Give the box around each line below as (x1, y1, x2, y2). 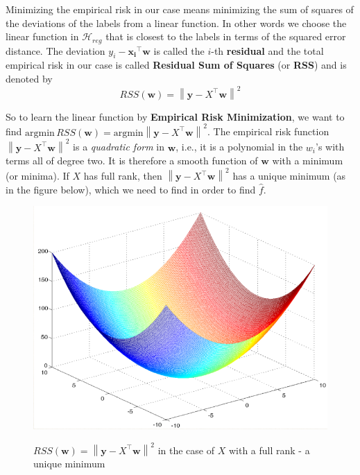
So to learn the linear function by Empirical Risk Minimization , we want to (6, 109, 345, 123)
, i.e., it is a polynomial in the (175, 139, 303, 154)
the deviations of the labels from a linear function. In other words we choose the (6, 15, 347, 30)
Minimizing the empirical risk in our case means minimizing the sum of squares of (6, 2, 354, 16)
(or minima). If (6, 169, 69, 182)
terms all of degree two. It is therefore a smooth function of (6, 153, 258, 168)
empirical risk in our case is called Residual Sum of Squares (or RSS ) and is (6, 58, 347, 72)
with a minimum (272, 153, 343, 168)
